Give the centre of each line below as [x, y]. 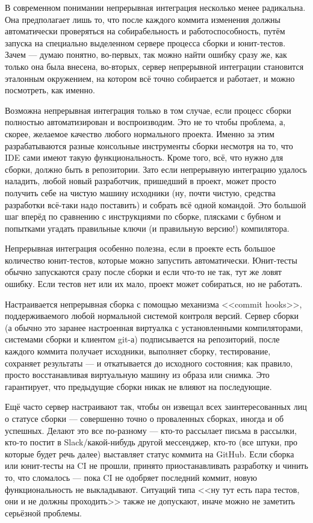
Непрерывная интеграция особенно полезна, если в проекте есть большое [140, 248]
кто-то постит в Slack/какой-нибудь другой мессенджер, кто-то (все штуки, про [151, 442]
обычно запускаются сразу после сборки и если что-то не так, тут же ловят [143, 272]
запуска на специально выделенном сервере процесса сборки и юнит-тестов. [145, 42]
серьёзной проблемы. [43, 512]
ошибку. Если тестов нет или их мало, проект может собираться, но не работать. [154, 284]
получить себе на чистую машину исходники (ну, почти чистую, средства [140, 192]
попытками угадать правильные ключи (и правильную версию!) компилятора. [147, 228]
